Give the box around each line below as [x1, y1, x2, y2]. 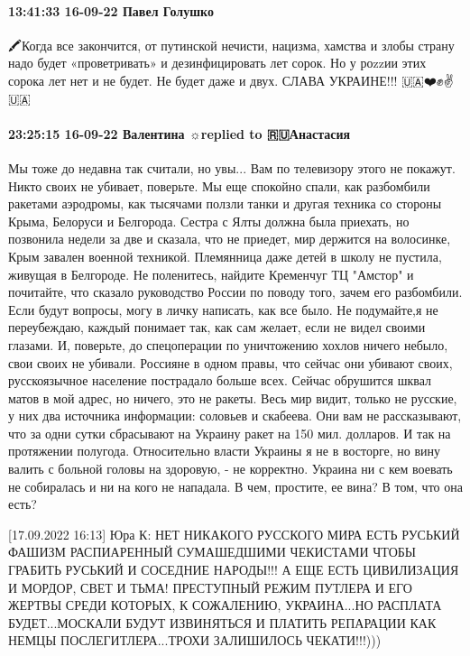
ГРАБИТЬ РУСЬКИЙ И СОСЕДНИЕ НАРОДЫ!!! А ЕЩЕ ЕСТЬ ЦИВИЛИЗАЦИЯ [8, 560, 459, 579]
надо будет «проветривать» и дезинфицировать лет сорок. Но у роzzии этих [8, 53, 427, 72]
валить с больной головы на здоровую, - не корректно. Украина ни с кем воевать [8, 459, 453, 478]
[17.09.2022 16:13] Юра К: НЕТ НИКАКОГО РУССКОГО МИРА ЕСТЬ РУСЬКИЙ [8, 524, 460, 543]
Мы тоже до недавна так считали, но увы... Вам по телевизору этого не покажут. [8, 158, 456, 177]
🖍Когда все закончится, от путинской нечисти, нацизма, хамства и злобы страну [8, 35, 455, 54]
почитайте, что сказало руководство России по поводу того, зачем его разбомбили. [8, 282, 463, 301]
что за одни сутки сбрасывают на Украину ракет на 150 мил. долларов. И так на [8, 423, 451, 442]
